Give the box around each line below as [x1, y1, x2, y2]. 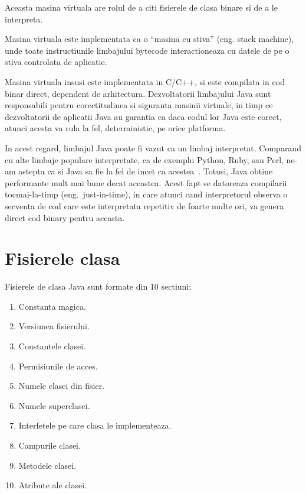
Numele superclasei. [18, 399, 90, 411]
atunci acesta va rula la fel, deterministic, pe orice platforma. [5, 122, 226, 134]
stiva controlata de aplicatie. [5, 56, 107, 68]
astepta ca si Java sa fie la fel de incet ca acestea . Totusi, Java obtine [18, 165, 273, 177]
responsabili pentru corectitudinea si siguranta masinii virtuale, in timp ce [5, 99, 273, 111]
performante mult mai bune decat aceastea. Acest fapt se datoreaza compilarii [5, 176, 287, 189]
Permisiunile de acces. [18, 359, 98, 372]
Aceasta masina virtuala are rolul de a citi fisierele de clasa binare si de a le [5, 1, 278, 13]
